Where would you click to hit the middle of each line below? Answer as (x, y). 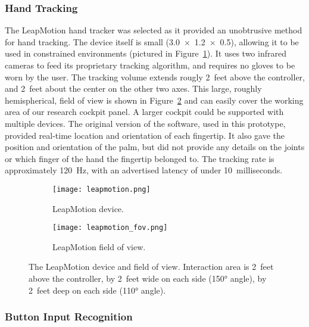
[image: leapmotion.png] (102, 189)
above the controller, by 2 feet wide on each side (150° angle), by (148, 278)
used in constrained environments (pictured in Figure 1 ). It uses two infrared (146, 53)
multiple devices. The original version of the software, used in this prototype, (145, 123)
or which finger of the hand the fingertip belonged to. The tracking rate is (140, 158)
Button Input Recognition (69, 317)
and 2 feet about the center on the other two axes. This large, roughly (133, 88)
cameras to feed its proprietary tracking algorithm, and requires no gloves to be (150, 65)
